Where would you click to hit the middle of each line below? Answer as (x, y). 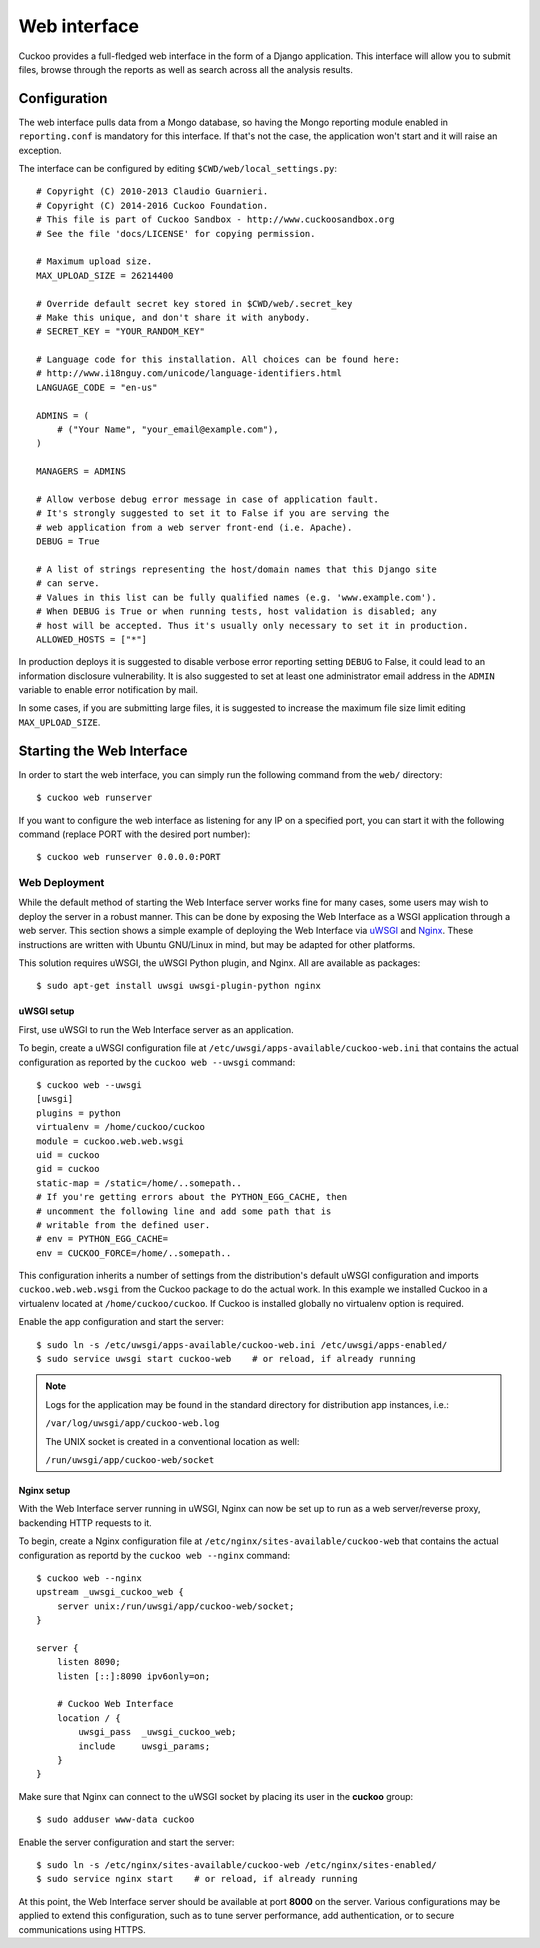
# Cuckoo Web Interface (115, 1704)
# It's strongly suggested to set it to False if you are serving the (213, 513)
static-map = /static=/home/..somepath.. (139, 1183)
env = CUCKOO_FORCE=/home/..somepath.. (134, 1253)
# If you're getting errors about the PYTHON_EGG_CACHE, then (192, 1197)
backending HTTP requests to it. (85, 1522)
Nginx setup (44, 1490)
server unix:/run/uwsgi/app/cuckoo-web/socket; (175, 1606)
